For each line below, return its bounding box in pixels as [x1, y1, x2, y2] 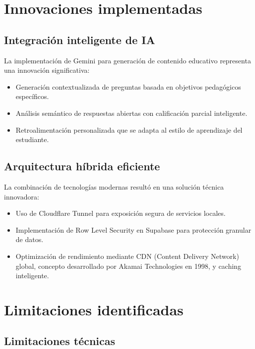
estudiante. [15, 134, 49, 145]
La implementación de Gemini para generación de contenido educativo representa [4, 55, 251, 65]
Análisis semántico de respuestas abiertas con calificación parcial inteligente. [15, 107, 248, 118]
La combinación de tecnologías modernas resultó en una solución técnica [4, 181, 224, 192]
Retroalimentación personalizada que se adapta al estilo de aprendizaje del [15, 124, 243, 135]
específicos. [15, 91, 49, 101]
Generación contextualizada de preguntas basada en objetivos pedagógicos [15, 81, 241, 92]
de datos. [15, 234, 44, 245]
